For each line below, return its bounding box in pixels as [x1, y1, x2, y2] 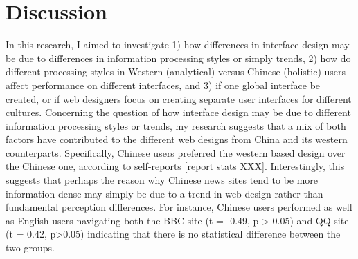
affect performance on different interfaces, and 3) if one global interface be [6, 77, 321, 92]
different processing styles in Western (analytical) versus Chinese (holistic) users [6, 64, 346, 79]
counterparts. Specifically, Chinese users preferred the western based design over [6, 145, 346, 160]
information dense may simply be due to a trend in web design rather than [6, 186, 323, 200]
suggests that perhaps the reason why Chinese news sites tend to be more [6, 173, 319, 187]
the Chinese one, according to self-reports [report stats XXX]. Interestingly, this [6, 159, 345, 173]
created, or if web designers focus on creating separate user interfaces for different [6, 91, 352, 106]
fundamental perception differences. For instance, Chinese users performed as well [6, 200, 352, 214]
